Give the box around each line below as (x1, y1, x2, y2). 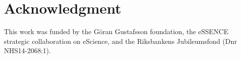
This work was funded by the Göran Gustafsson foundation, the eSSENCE (4, 26, 229, 37)
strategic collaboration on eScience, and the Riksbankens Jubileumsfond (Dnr (4, 36, 237, 46)
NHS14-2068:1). (4, 45, 51, 56)
